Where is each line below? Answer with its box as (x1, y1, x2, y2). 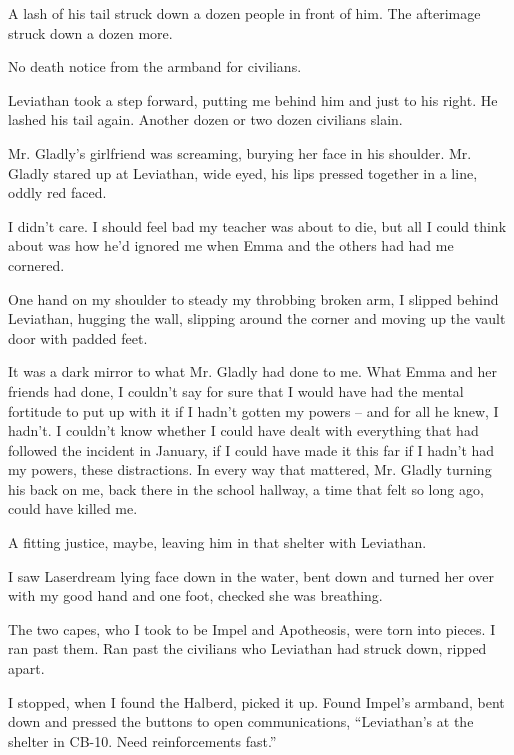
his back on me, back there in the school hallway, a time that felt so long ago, (8, 478, 484, 499)
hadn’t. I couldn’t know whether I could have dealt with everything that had (8, 420, 479, 441)
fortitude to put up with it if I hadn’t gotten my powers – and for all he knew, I (8, 400, 499, 421)
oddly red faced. (8, 182, 107, 203)
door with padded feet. (8, 327, 148, 348)
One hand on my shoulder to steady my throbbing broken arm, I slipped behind (8, 288, 499, 309)
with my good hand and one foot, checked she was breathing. (8, 585, 383, 606)
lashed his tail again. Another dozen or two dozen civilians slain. (8, 109, 403, 130)
